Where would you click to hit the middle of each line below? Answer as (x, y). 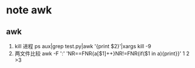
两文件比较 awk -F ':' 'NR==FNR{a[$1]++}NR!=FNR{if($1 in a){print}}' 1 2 (102, 53)
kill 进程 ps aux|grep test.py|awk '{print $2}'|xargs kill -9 (83, 46)
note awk (29, 10)
